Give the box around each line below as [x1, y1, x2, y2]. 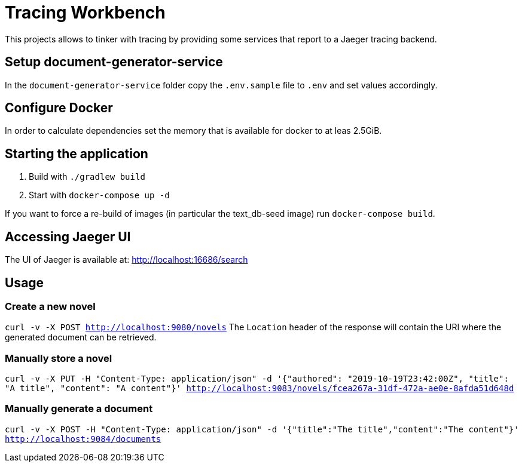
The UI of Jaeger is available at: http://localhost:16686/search [5, 254, 248, 265]
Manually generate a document [5, 403, 153, 415]
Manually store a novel [5, 352, 112, 364]
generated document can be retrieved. [5, 332, 157, 343]
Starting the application [5, 146, 148, 161]
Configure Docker [5, 100, 113, 116]
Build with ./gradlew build [29, 171, 145, 182]
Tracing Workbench [5, 2, 166, 23]
